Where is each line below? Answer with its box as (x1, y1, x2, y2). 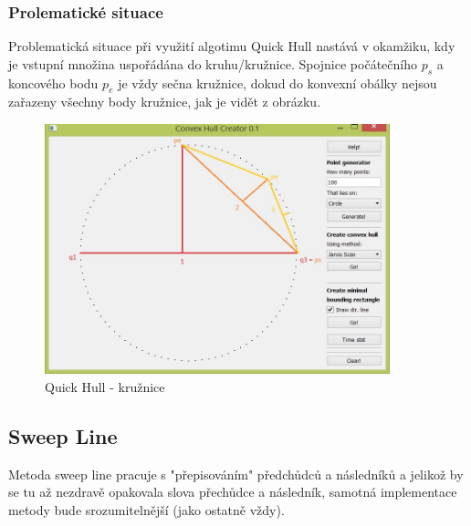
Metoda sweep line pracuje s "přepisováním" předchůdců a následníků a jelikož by (8, 464, 464, 483)
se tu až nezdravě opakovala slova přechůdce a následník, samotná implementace (8, 482, 457, 501)
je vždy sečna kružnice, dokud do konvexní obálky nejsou (118, 73, 437, 92)
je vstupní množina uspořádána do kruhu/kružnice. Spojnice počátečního (8, 54, 417, 73)
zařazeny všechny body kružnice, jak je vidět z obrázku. (8, 92, 321, 111)
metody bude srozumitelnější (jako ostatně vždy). (8, 500, 285, 519)
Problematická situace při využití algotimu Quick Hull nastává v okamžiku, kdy (8, 36, 455, 56)
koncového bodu (8, 73, 99, 92)
